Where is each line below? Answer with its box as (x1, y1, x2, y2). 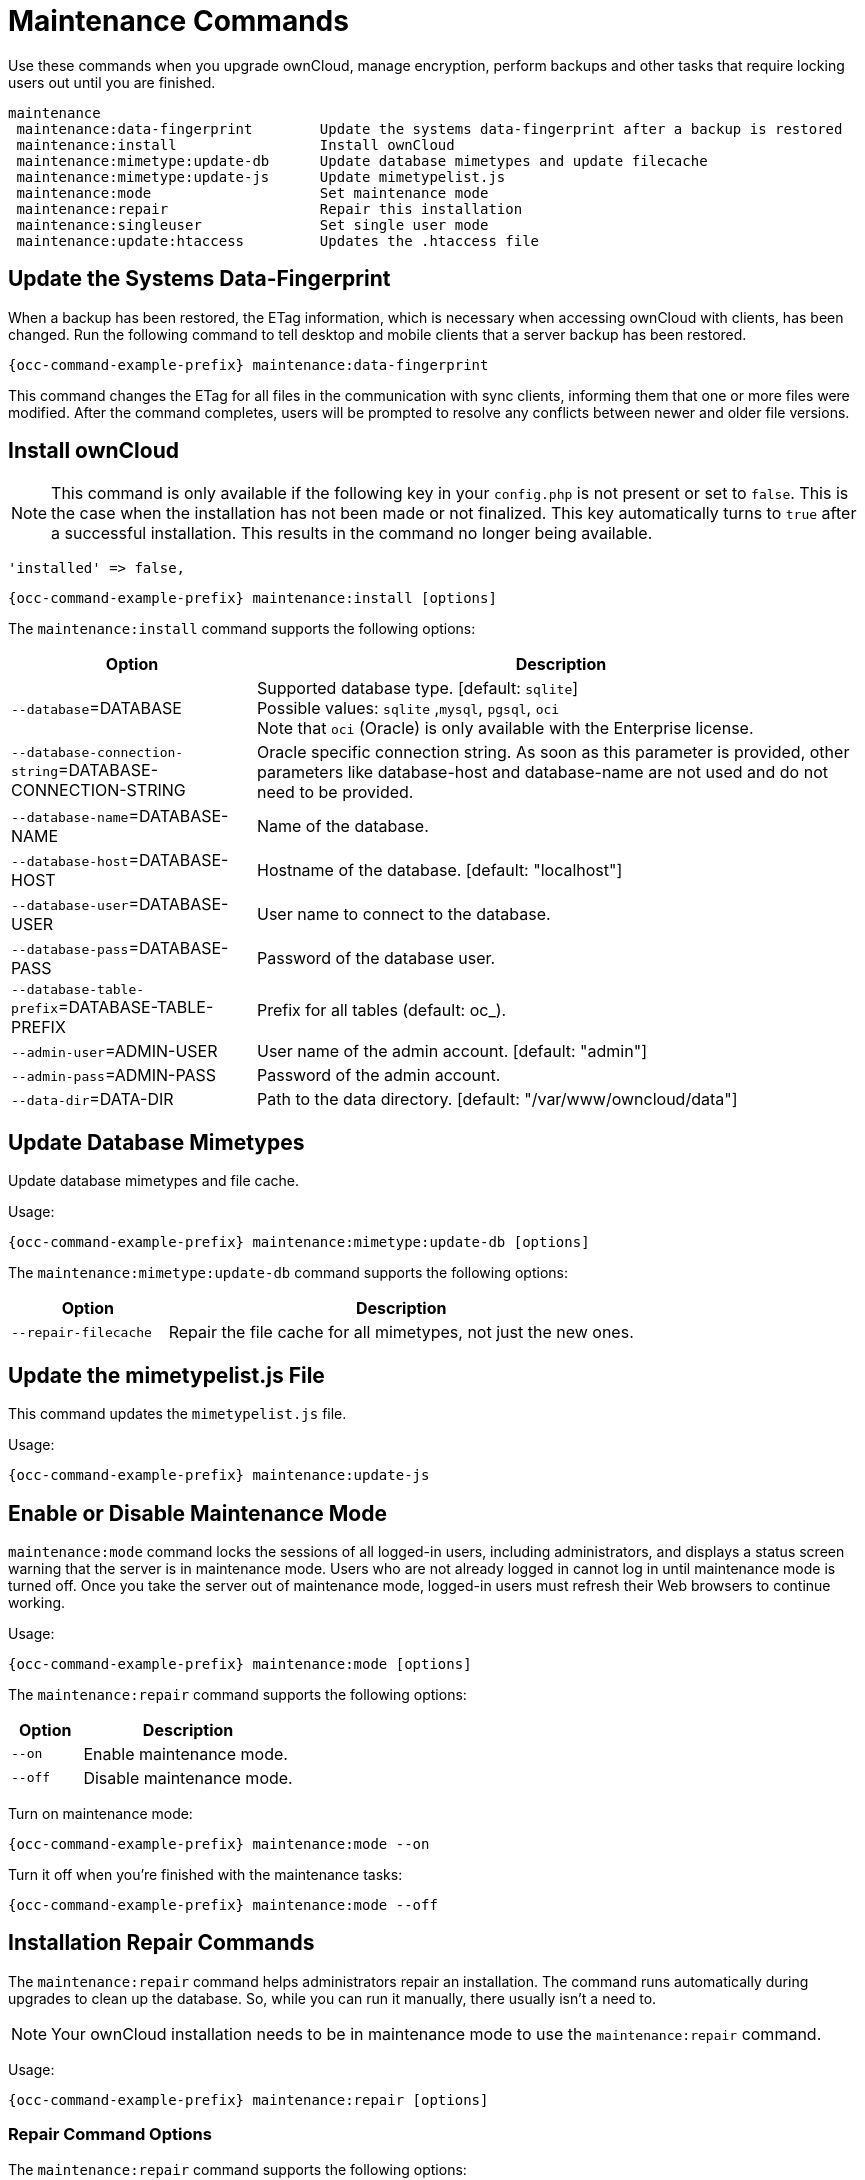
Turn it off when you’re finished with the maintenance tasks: (8, 1865, 403, 1883)
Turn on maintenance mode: (8, 1804, 193, 1822)
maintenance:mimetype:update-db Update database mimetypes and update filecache (16, 152, 708, 169)
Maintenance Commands (8, 4, 349, 38)
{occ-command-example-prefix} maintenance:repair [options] (8, 2091, 489, 2108)
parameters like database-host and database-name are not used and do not (256, 762, 828, 783)
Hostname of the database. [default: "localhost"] (256, 860, 623, 881)
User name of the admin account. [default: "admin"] (256, 1041, 647, 1062)
